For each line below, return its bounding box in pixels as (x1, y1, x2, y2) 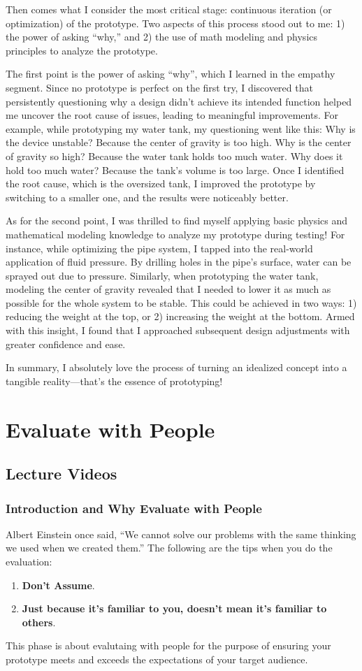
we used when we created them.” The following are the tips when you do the (6, 540, 333, 555)
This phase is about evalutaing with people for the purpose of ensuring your (6, 638, 331, 653)
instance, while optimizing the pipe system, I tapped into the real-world (6, 240, 313, 255)
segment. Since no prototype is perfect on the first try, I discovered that (6, 80, 313, 94)
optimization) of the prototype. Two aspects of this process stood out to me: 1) (6, 15, 345, 30)
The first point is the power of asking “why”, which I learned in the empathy (6, 66, 335, 81)
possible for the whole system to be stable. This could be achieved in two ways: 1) (6, 295, 357, 310)
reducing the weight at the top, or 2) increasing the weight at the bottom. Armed (6, 309, 355, 324)
